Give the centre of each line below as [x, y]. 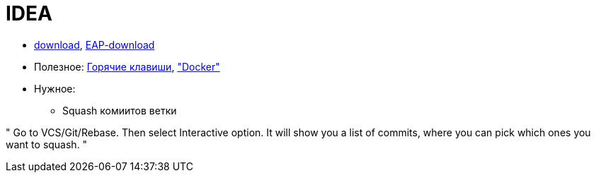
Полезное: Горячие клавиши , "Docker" [127, 66]
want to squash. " [47, 144]
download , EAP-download [94, 44]
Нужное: [55, 88]
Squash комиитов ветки [120, 110]
